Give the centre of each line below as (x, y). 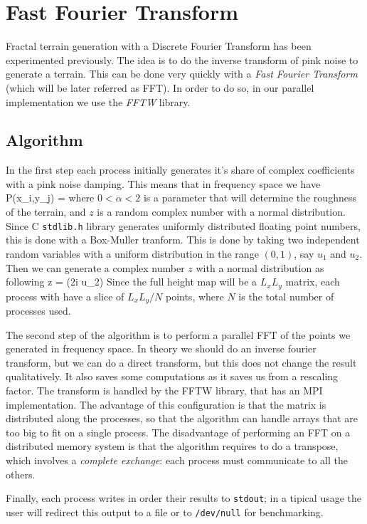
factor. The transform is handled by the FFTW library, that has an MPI (164, 390)
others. (21, 474)
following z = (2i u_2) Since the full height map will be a (132, 282)
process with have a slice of (65, 296)
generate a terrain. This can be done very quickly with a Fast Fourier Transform (182, 74)
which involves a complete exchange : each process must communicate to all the (177, 460)
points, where (195, 296)
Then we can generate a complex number (95, 267)
